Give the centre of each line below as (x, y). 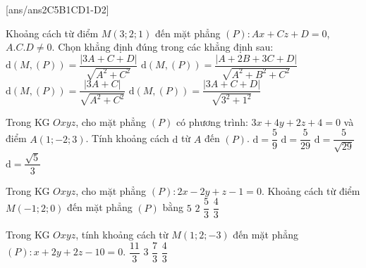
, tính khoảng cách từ (122, 235)
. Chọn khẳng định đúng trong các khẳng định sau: (163, 47)
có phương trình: (212, 121)
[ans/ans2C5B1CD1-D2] (57, 9)
